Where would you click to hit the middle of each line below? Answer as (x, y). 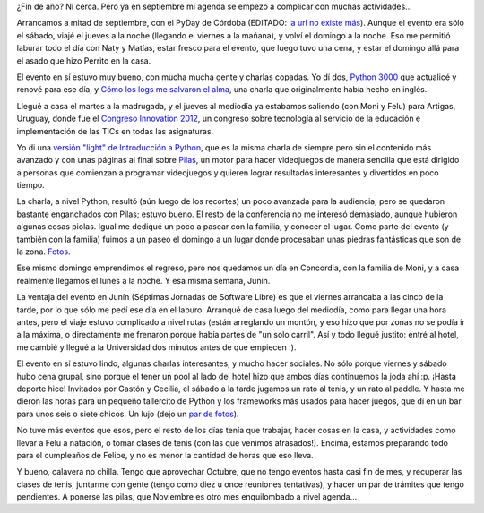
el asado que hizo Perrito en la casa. (84, 60)
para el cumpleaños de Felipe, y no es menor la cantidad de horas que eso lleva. (165, 455)
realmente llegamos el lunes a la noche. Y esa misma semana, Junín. (143, 280)
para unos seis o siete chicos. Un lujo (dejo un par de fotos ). (128, 414)
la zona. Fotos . (43, 252)
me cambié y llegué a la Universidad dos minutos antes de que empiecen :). (156, 347)
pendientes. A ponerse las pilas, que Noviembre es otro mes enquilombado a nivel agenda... (187, 497)
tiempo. (30, 185)
